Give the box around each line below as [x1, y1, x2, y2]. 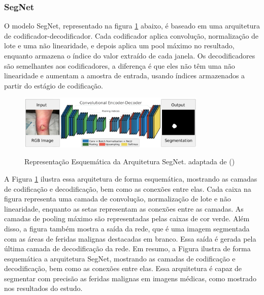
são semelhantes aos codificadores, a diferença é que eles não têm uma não [4, 60, 235, 71]
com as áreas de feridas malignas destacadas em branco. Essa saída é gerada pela [4, 233, 256, 244]
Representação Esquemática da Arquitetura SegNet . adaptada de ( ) [24, 156, 235, 167]
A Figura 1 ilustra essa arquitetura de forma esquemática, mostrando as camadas [4, 173, 257, 184]
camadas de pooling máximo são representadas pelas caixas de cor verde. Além [4, 213, 250, 224]
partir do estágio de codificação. [4, 80, 103, 91]
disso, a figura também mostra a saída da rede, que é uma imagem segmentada [4, 223, 250, 233]
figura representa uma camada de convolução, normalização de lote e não [4, 193, 231, 204]
